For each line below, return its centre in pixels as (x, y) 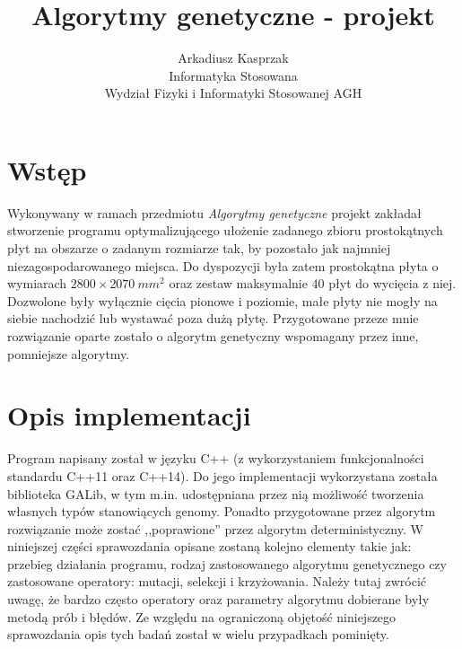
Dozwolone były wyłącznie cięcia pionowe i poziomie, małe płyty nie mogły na (222, 300)
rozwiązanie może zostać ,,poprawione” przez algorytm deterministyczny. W (215, 528)
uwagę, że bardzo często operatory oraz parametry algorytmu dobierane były (218, 599)
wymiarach (37, 283)
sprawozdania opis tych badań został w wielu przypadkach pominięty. (198, 634)
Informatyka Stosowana (233, 75)
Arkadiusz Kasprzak (233, 58)
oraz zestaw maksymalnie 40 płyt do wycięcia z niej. (313, 283)
